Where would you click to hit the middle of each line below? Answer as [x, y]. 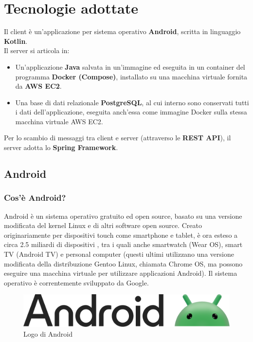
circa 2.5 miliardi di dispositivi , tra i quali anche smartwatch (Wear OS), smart [123, 244]
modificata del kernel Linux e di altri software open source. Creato [103, 225]
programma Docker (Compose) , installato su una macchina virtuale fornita [131, 76]
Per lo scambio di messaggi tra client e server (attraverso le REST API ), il [117, 138]
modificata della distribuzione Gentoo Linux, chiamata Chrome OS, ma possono [123, 263]
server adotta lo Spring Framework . [61, 147]
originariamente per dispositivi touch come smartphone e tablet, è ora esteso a [121, 235]
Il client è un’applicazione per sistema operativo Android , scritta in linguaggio [122, 31]
